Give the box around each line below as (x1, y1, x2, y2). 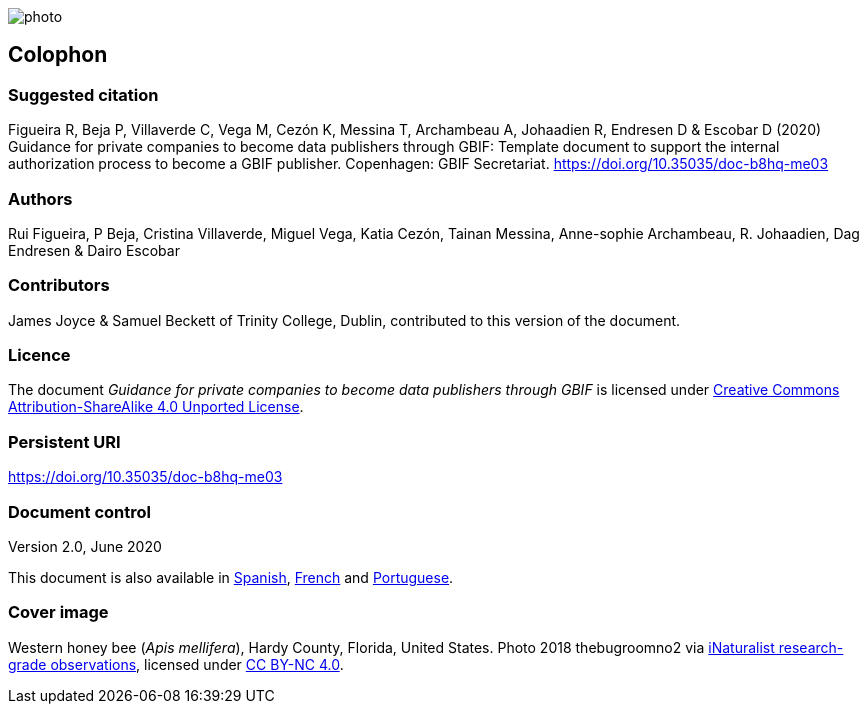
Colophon (8, 42, 108, 68)
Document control (8, 501, 151, 522)
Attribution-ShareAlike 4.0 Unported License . (8, 398, 304, 416)
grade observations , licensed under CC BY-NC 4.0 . (8, 655, 344, 673)
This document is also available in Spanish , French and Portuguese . (8, 568, 454, 586)
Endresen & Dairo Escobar (8, 241, 180, 259)
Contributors (8, 275, 110, 296)
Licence (8, 345, 71, 366)
